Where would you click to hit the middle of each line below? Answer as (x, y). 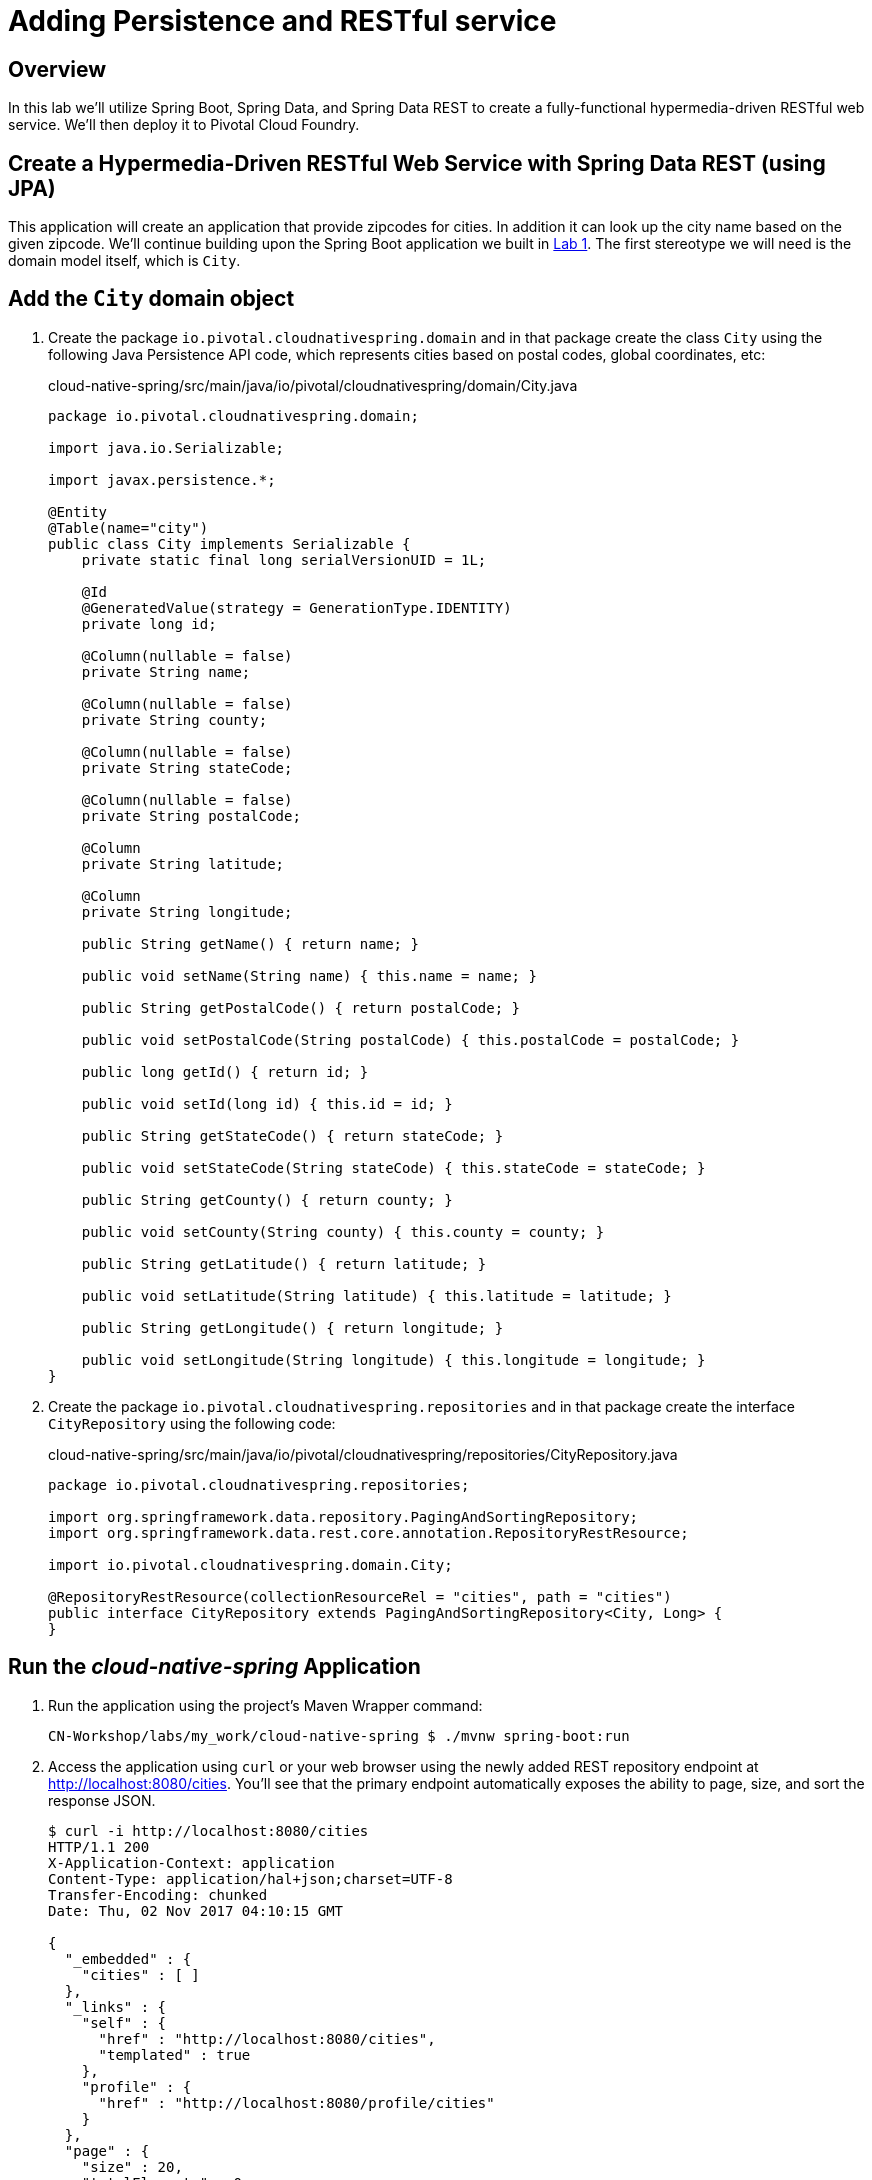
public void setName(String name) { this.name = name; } (309, 975)
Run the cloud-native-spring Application (214, 1667)
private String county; (174, 719)
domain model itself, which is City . (124, 261)
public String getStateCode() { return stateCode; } (292, 1135)
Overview (57, 69)
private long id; (149, 623)
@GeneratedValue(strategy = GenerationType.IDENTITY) (296, 607)
